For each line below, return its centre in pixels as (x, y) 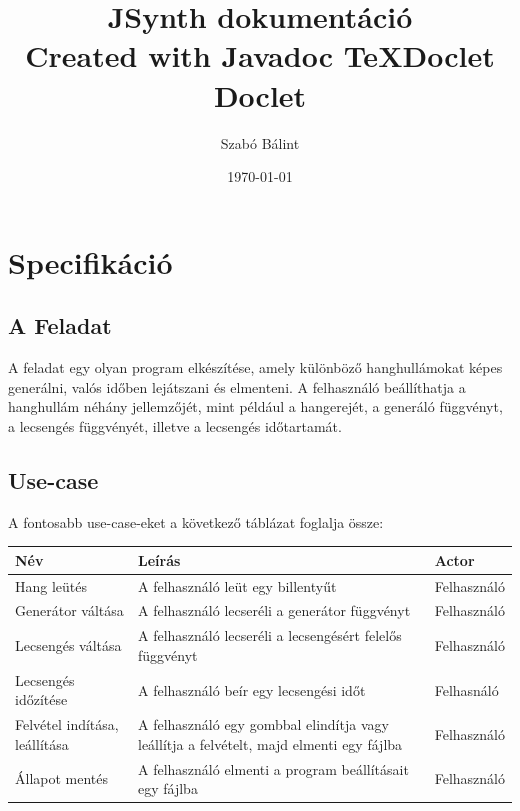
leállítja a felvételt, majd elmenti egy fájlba (270, 743)
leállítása (42, 743)
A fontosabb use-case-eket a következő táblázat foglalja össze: (196, 521)
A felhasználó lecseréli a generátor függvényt (274, 610)
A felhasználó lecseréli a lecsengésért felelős (269, 635)
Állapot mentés (62, 778)
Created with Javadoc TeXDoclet (260, 55)
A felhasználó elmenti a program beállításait (273, 768)
